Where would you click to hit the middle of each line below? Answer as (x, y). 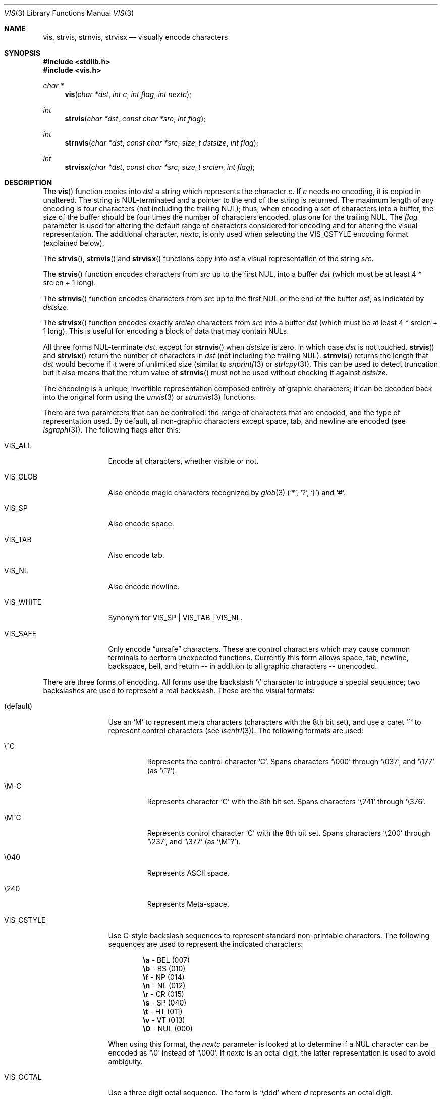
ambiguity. (125, 1061)
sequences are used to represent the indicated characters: (206, 944)
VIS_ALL (18, 445)
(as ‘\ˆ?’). (162, 770)
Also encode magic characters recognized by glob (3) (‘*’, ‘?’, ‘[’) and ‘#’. (227, 492)
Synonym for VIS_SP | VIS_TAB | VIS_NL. (175, 618)
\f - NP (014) (164, 977)
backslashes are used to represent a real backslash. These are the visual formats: (179, 690)
